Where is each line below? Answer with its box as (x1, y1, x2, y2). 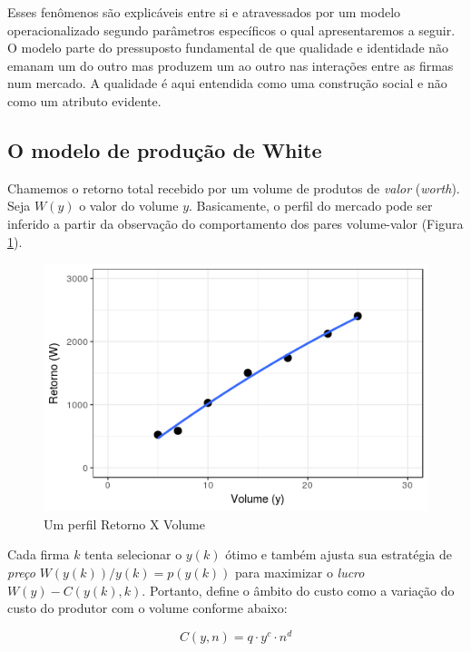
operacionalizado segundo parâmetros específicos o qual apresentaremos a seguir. (7, 20, 456, 39)
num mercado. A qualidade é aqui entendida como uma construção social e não (7, 74, 447, 93)
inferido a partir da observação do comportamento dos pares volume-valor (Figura (7, 213, 464, 232)
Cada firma (7, 545, 70, 564)
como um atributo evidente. (7, 91, 162, 110)
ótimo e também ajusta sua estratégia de (225, 545, 453, 564)
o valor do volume (79, 196, 179, 215)
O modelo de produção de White (7, 135, 322, 163)
